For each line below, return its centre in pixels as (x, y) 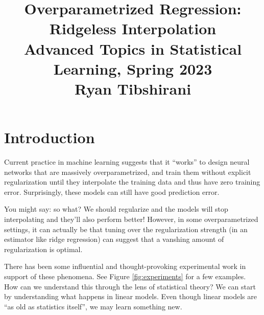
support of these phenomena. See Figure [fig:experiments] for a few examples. (125, 276)
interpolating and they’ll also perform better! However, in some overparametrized (131, 219)
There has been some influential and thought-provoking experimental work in (125, 266)
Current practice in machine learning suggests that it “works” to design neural (127, 162)
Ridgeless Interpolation (133, 28)
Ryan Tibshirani (133, 88)
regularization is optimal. (43, 249)
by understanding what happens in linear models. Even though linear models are (130, 296)
